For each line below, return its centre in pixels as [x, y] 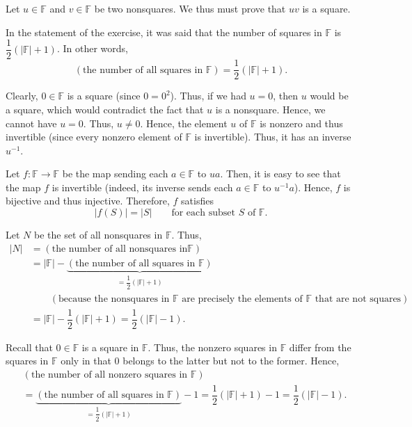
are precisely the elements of [242, 299]
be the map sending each [115, 174]
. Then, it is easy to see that [280, 174]
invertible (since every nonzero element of [94, 137]
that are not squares [358, 299]
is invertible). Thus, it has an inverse [273, 137]
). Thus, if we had [208, 96]
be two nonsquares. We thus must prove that [190, 8]
